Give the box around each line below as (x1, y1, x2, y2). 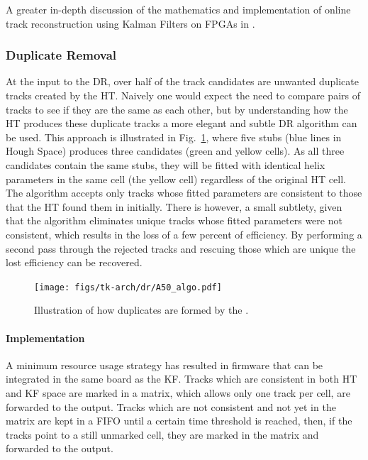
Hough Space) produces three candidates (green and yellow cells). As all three (6, 143, 345, 158)
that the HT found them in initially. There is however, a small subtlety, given (6, 199, 342, 214)
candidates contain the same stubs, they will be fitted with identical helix (6, 157, 325, 172)
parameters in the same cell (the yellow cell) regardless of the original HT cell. (6, 171, 346, 186)
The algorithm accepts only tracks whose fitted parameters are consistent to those (6, 185, 362, 200)
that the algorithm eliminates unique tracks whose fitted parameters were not (6, 213, 342, 228)
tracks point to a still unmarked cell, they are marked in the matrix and (6, 427, 319, 442)
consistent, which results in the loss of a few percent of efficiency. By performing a (6, 226, 362, 241)
